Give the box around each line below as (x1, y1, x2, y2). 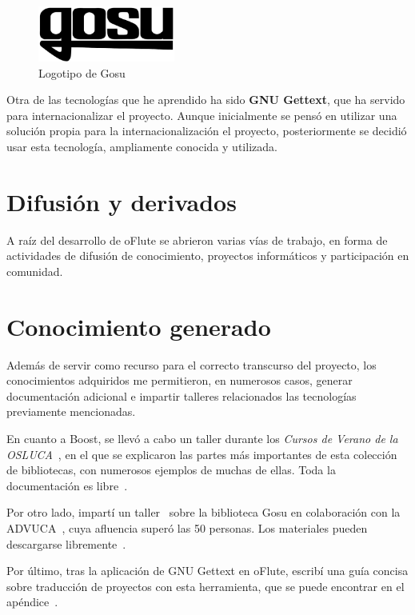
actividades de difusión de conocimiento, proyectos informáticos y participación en (6, 247, 409, 264)
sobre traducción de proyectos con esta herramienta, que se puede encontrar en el (6, 577, 405, 594)
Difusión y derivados (6, 185, 237, 218)
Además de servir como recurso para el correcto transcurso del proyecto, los (6, 356, 377, 373)
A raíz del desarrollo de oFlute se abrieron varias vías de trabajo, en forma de (6, 231, 388, 248)
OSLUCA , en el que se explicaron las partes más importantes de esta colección (6, 445, 397, 462)
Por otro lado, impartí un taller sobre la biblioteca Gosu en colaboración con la (6, 504, 401, 521)
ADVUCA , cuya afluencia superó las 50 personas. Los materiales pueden (6, 520, 368, 536)
